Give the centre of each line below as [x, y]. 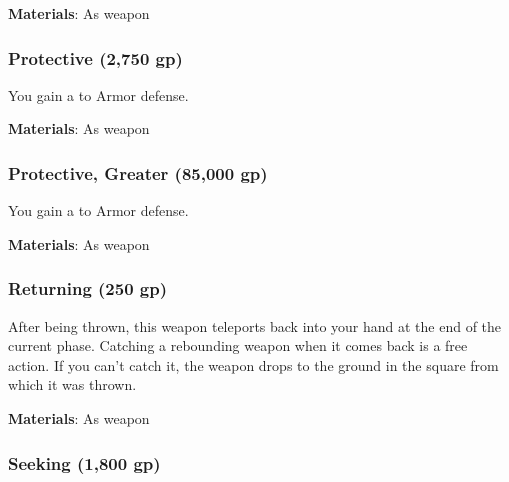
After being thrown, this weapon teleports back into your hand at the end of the [255, 325]
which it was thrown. [72, 384]
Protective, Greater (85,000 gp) [138, 172]
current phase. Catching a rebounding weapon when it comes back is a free [238, 345]
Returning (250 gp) [88, 288]
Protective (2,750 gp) [95, 57]
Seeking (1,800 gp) [84, 462]
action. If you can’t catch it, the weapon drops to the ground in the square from [253, 364]
